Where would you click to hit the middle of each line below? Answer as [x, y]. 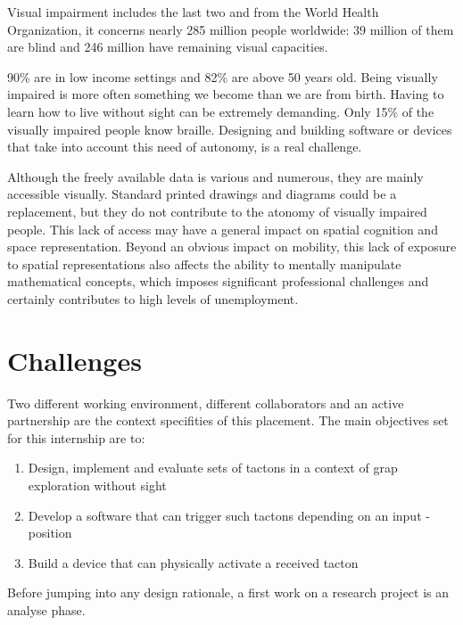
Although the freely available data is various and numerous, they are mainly [215, 176]
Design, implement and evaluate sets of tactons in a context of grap [213, 468]
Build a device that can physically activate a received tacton [193, 562]
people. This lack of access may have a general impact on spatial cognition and [223, 229]
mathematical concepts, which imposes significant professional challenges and [218, 281]
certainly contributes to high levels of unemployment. [153, 298]
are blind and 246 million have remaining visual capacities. [168, 47]
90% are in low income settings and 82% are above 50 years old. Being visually [223, 76]
